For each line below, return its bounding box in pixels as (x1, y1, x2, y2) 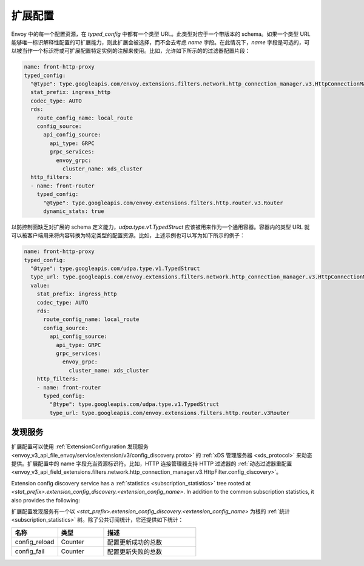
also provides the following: (11, 496, 80, 504)
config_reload (15, 537, 55, 546)
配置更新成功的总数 (107, 537, 162, 546)
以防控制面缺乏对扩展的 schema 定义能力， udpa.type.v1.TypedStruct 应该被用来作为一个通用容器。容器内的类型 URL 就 (11, 223, 310, 231)
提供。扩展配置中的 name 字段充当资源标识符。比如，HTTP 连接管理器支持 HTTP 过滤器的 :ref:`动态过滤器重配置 (11, 460, 292, 467)
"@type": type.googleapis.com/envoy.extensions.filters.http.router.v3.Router (43, 199, 283, 206)
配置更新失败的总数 (107, 547, 162, 556)
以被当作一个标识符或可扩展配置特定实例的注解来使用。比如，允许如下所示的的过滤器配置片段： (11, 47, 251, 55)
